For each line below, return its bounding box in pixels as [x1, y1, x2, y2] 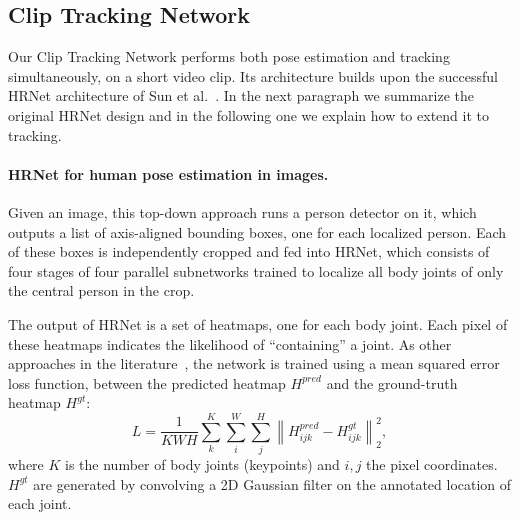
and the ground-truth [326, 372, 458, 393]
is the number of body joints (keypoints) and [65, 454, 340, 475]
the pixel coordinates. [366, 454, 498, 475]
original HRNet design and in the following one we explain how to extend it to [8, 104, 489, 125]
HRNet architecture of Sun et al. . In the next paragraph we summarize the [8, 85, 474, 106]
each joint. [8, 493, 72, 514]
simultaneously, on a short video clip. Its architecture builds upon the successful [8, 65, 498, 86]
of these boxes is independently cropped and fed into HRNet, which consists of [8, 241, 490, 262]
